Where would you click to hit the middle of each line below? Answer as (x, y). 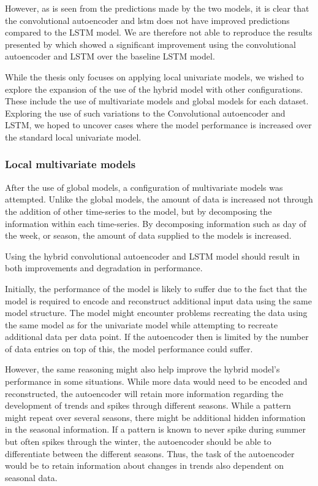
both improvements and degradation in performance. (104, 268)
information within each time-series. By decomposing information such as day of (156, 223)
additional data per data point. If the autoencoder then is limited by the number (157, 337)
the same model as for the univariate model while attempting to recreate (142, 324)
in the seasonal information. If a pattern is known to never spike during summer (155, 429)
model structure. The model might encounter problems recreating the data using (156, 313)
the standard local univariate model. (73, 137)
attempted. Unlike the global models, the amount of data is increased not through (159, 199)
